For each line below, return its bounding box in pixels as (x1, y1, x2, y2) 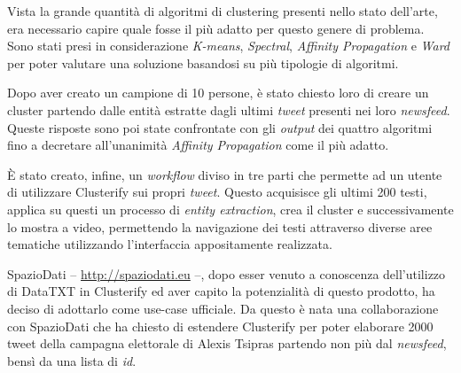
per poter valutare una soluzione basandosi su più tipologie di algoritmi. (7, 53, 399, 72)
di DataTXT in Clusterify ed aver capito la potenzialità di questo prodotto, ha (7, 282, 435, 300)
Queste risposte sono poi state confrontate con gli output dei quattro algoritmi (7, 118, 433, 136)
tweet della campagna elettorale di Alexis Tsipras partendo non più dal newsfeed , (7, 334, 447, 353)
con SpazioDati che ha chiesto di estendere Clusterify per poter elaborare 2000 (7, 316, 434, 335)
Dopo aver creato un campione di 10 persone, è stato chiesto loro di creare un (7, 83, 429, 102)
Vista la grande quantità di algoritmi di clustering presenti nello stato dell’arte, (7, 2, 438, 19)
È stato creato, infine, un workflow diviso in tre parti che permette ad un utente (7, 165, 442, 183)
